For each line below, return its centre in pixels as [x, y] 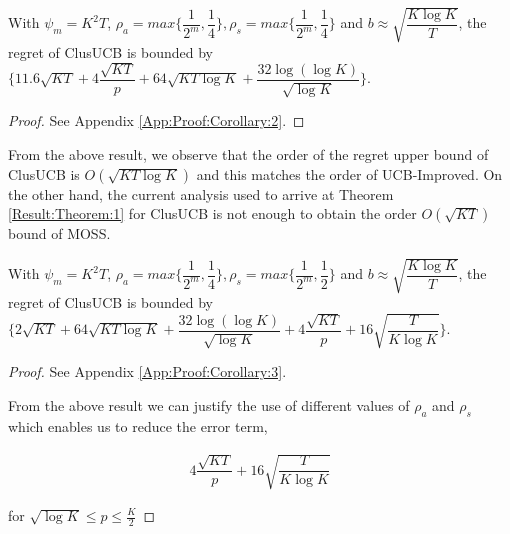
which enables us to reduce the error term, [138, 425]
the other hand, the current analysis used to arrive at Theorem [201, 193]
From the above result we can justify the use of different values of [209, 405]
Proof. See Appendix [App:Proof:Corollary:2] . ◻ [156, 120]
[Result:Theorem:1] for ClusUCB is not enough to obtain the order [212, 213]
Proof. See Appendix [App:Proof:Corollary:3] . [147, 371]
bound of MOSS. [59, 233]
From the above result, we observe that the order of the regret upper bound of [248, 153]
